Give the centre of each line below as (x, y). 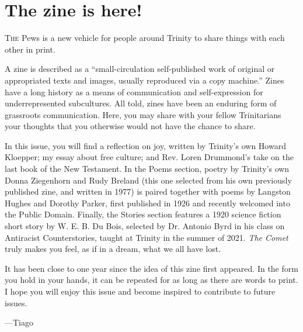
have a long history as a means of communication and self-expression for (134, 91)
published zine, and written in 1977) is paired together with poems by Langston (148, 191)
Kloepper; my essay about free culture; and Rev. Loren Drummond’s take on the (149, 157)
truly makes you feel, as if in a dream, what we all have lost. (113, 249)
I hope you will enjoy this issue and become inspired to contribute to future (140, 291)
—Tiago (19, 322)
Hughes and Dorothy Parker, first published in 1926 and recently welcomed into (147, 203)
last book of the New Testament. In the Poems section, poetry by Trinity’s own (147, 169)
